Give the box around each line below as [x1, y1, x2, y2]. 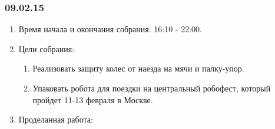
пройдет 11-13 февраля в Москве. [32, 93, 153, 106]
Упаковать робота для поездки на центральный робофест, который [32, 82, 271, 94]
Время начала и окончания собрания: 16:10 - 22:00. [18, 23, 202, 35]
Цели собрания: [18, 42, 75, 55]
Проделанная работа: [18, 113, 93, 125]
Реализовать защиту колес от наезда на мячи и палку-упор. [32, 62, 244, 74]
